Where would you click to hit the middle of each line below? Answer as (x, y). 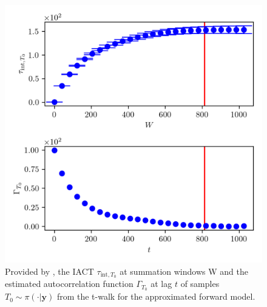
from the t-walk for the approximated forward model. (156, 296)
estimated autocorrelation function (69, 284)
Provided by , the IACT (49, 271)
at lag (161, 284)
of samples (200, 284)
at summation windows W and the (184, 271)
